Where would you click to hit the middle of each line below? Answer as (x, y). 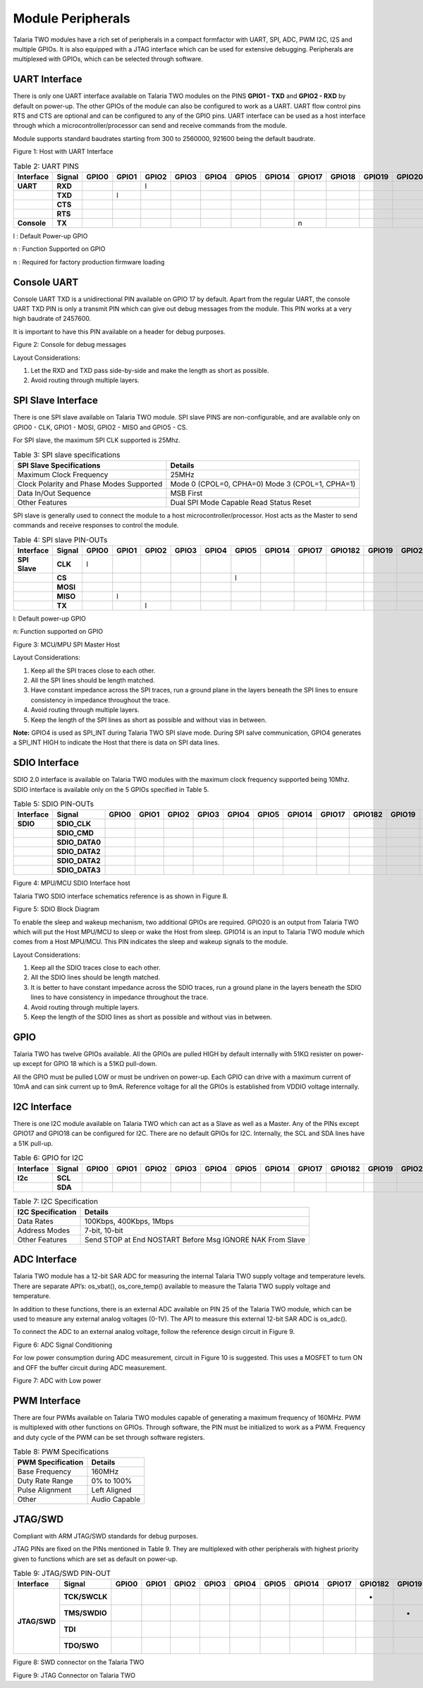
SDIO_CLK (74, 824)
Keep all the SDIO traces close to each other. (96, 968)
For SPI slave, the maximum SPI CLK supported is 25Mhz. (97, 440)
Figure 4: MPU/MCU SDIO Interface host (72, 883)
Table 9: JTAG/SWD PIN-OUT (62, 1574)
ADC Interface (45, 1260)
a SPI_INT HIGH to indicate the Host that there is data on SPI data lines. (116, 742)
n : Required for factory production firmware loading (89, 262)
